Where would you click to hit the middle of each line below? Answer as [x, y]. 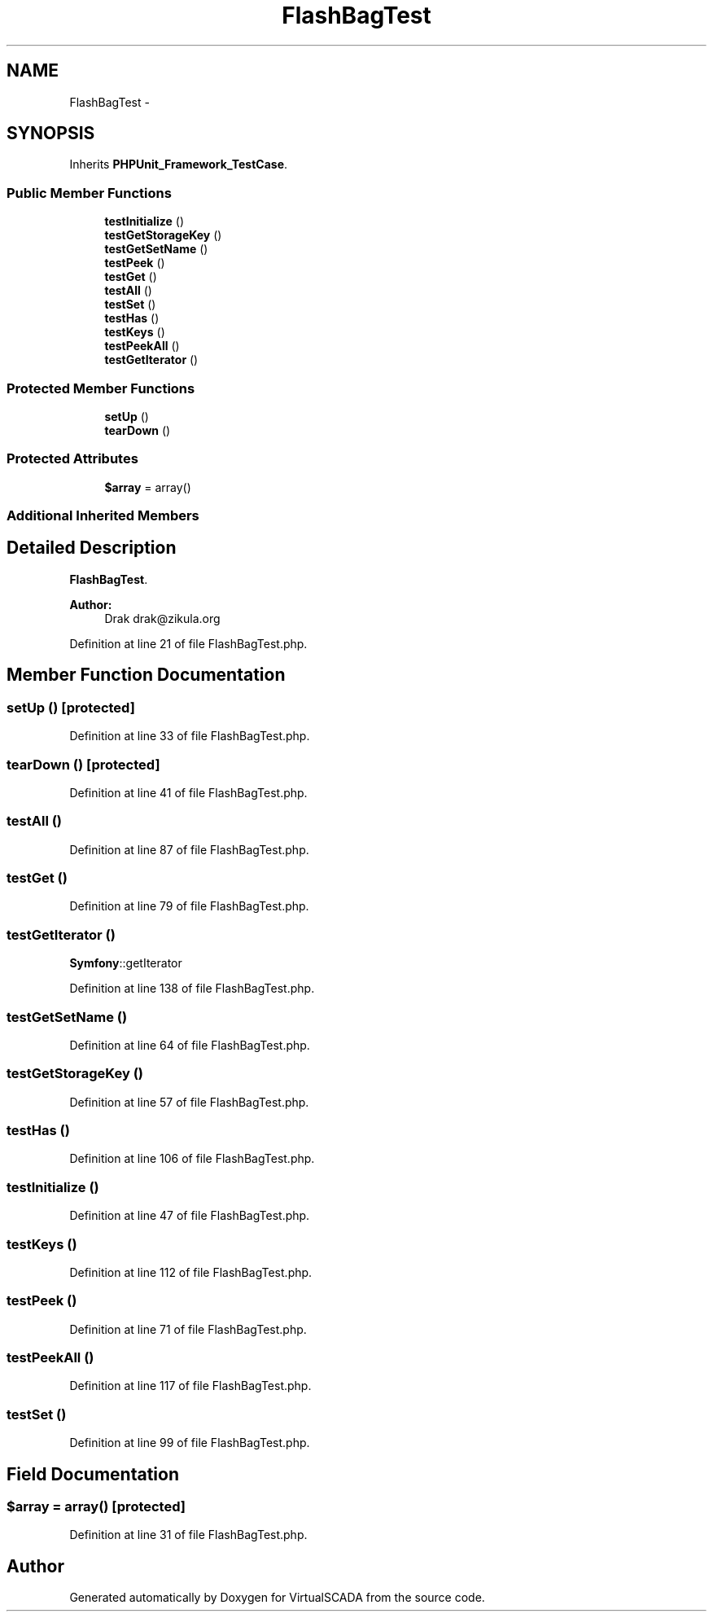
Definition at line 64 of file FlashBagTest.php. [190, 1045]
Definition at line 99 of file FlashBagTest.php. [190, 1443]
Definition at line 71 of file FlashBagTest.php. [188, 1329]
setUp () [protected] [71, 707]
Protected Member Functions [101, 388]
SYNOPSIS [51, 134]
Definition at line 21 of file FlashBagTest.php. [188, 643]
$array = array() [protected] [96, 1506]
